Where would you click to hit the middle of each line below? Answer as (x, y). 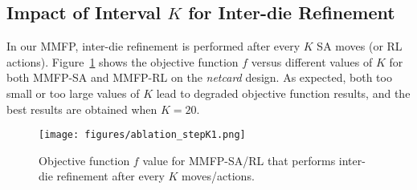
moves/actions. (218, 176)
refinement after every (110, 176)
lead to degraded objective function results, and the (283, 93)
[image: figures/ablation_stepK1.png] (142, 135)
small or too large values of (73, 93)
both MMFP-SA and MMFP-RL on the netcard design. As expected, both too (199, 77)
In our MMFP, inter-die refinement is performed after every (153, 46)
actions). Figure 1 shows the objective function (123, 61)
